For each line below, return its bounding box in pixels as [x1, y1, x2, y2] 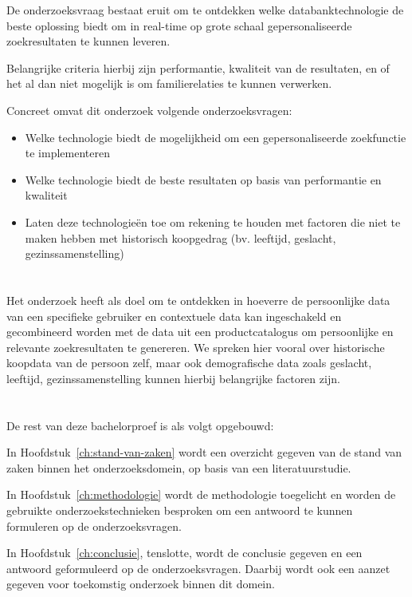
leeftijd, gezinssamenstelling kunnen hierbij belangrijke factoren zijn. [6, 370, 340, 386]
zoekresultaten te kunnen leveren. [6, 33, 171, 49]
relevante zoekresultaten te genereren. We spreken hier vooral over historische [6, 338, 385, 355]
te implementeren [25, 144, 110, 161]
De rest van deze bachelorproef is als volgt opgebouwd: [6, 417, 274, 433]
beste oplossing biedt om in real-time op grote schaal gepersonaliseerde [6, 17, 352, 34]
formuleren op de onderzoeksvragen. [6, 517, 182, 534]
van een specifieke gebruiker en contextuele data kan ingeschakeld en [6, 307, 342, 324]
